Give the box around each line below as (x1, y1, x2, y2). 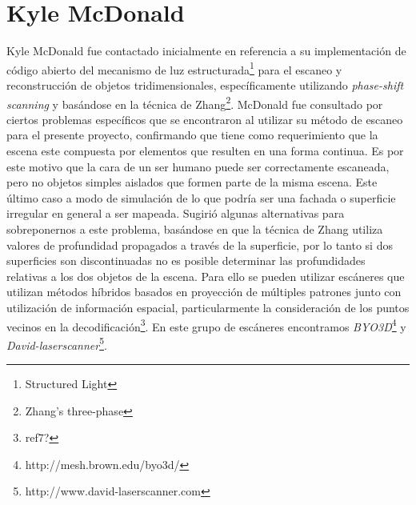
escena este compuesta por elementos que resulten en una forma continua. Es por (6, 142, 404, 158)
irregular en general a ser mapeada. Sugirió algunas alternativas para (6, 205, 345, 222)
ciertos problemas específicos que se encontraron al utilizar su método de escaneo (6, 110, 403, 127)
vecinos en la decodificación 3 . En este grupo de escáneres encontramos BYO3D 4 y (6, 315, 406, 335)
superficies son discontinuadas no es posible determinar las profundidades (6, 252, 366, 269)
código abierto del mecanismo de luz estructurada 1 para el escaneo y (6, 58, 342, 78)
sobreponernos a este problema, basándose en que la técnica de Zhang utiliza (6, 220, 383, 237)
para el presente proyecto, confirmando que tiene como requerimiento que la (6, 126, 378, 143)
